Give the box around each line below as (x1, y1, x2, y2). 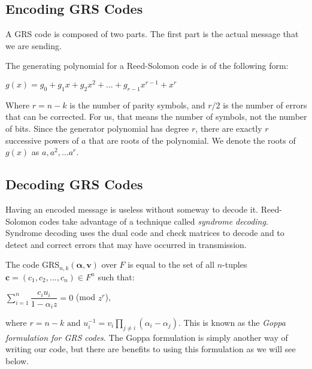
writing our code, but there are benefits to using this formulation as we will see (5, 343, 296, 355)
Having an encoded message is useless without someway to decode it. (5, 203, 259, 216)
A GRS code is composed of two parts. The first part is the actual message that (5, 28, 299, 40)
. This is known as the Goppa (178, 316, 286, 328)
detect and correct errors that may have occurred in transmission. (5, 238, 247, 250)
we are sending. (5, 39, 62, 52)
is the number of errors (223, 98, 307, 111)
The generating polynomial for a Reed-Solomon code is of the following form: (5, 59, 289, 72)
